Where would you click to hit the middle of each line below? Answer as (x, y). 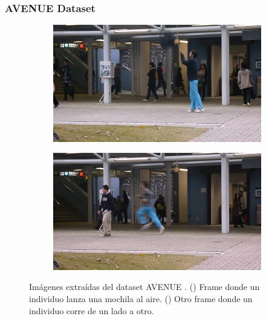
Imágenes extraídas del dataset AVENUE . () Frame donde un (144, 287)
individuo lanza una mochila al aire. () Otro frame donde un (141, 298)
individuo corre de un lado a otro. (92, 310)
